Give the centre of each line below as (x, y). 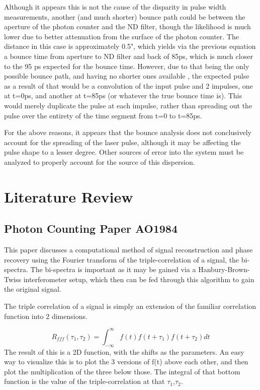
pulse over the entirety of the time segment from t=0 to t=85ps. (103, 115)
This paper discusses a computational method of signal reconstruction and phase (128, 250)
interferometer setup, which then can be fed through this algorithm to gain (139, 279)
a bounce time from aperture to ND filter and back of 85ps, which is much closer (128, 56)
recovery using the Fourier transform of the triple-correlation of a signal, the (122, 259)
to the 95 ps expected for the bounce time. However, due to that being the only (127, 66)
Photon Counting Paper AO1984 (91, 229)
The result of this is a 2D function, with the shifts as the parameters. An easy (124, 351)
